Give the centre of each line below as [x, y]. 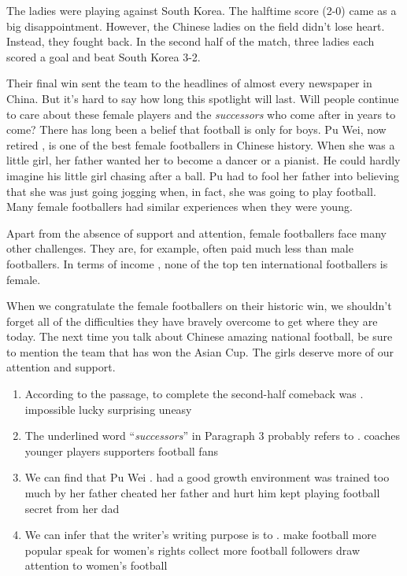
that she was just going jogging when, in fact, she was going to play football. [191, 191]
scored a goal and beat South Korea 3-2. [104, 56]
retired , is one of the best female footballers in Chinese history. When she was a [201, 144]
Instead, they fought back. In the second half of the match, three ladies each [191, 41]
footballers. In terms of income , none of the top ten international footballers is [197, 263]
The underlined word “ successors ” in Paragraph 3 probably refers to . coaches [213, 436]
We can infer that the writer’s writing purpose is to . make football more [200, 535]
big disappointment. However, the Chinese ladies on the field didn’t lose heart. [196, 26]
